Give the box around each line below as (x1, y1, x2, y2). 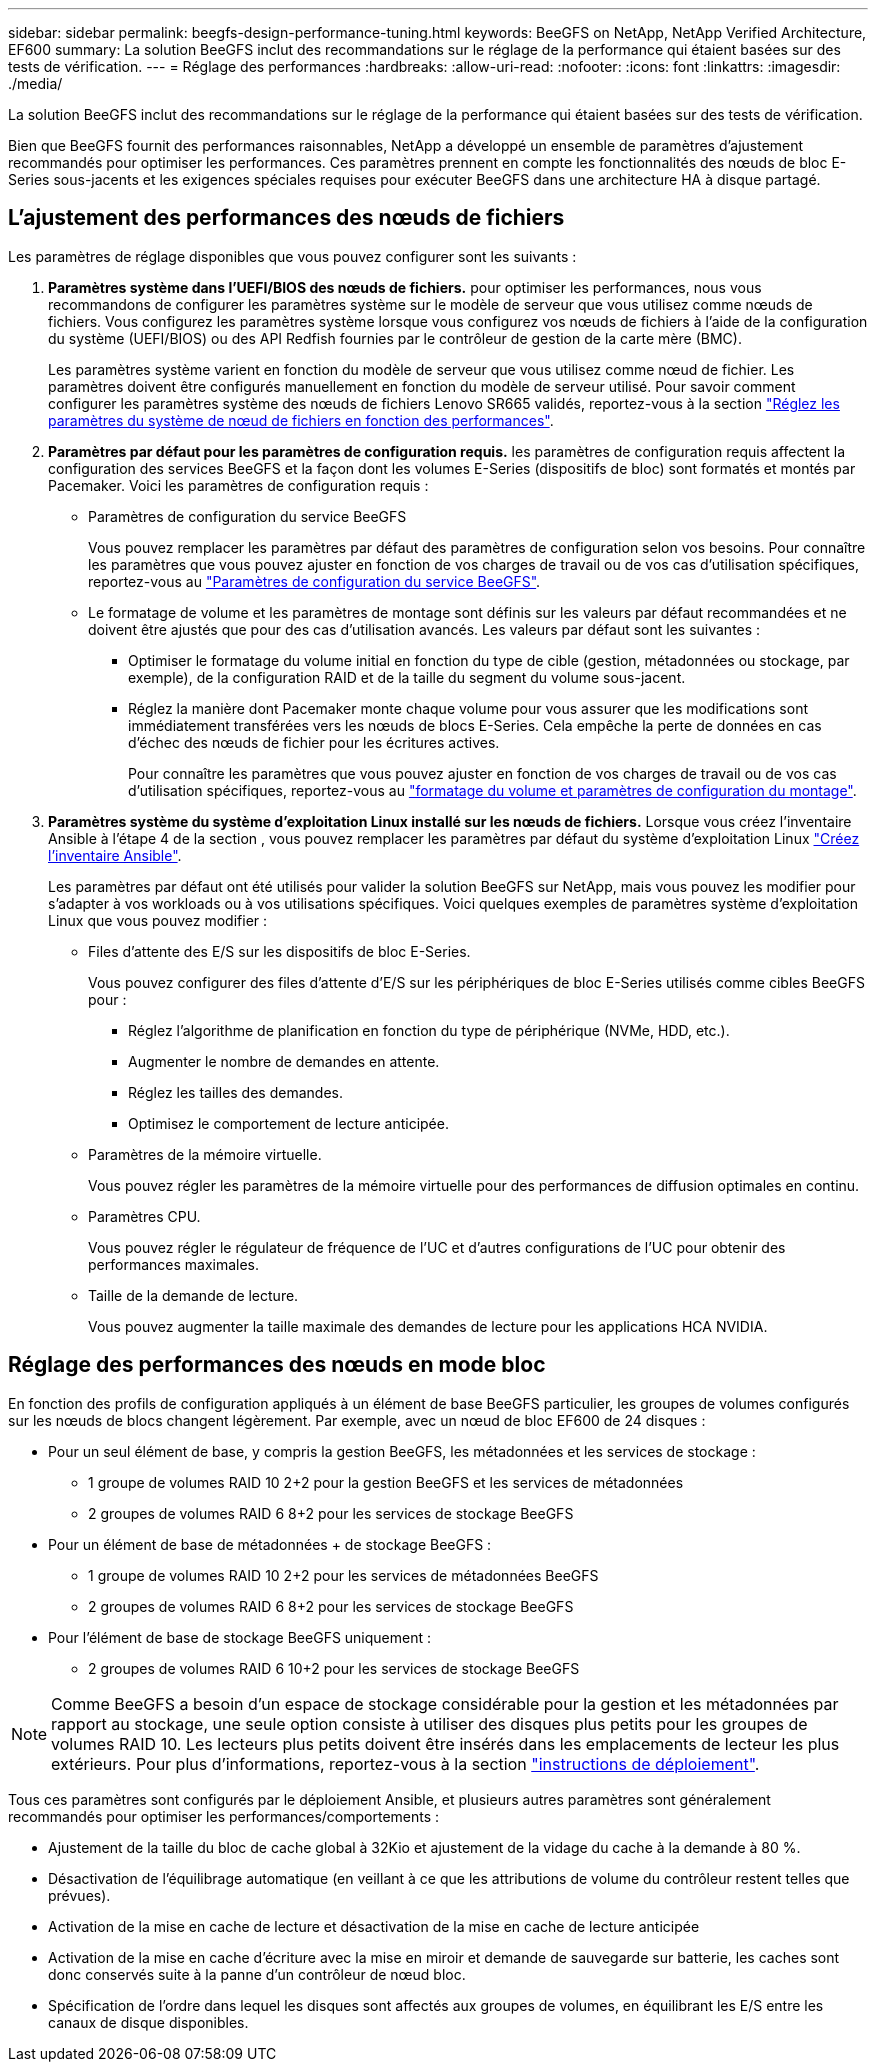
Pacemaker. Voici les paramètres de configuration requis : (48, 476, 429, 494)
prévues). (48, 1886, 111, 1904)
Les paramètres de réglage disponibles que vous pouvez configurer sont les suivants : (8, 247, 577, 265)
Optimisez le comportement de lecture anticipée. (128, 1114, 449, 1132)
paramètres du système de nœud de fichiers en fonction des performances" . (48, 411, 554, 429)
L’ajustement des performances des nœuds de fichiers (8, 205, 565, 231)
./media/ (8, 75, 63, 92)
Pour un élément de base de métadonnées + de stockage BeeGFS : (48, 1535, 492, 1553)
